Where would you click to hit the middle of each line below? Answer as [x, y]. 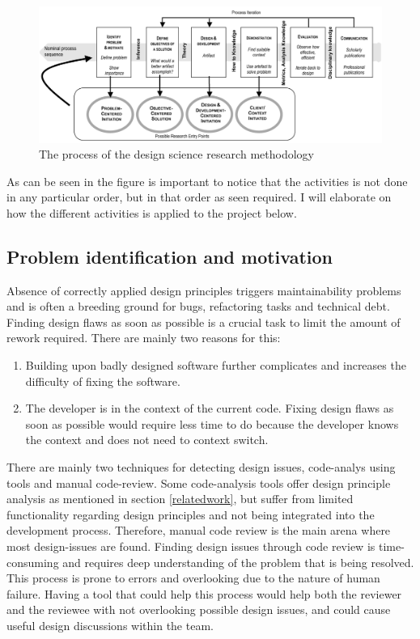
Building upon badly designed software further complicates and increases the [216, 365]
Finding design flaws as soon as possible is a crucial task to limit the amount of [204, 322]
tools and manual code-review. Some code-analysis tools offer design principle [199, 482]
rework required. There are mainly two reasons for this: [144, 338]
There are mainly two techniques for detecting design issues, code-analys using [201, 467]
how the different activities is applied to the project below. [152, 212]
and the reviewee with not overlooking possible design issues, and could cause [199, 609]
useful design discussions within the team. [110, 625]
